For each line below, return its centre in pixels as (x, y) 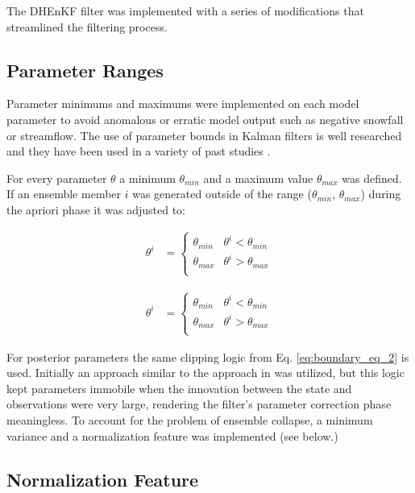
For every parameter (57, 178)
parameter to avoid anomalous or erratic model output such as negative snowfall (205, 119)
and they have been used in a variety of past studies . (139, 151)
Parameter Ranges (85, 70)
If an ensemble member (64, 194)
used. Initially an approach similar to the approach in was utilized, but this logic (205, 373)
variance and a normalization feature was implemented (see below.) (172, 435)
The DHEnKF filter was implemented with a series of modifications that (185, 10)
